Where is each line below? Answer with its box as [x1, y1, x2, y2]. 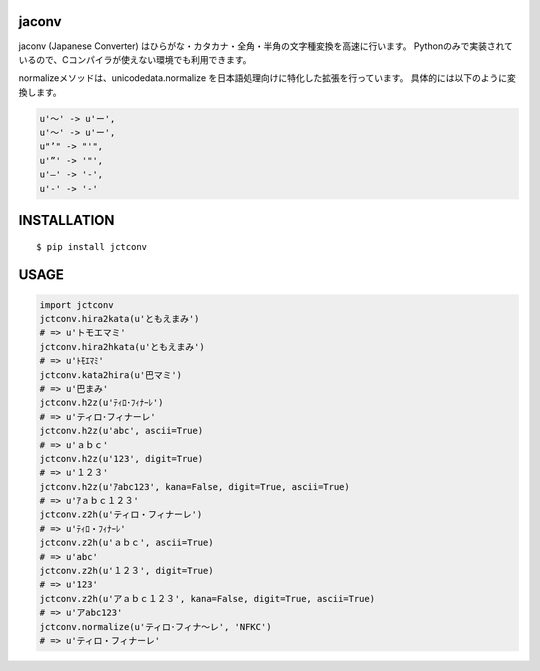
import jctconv [39, 299, 114, 310]
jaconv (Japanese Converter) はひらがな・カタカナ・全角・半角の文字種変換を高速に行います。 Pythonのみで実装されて [18, 40, 514, 52]
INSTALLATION [18, 212, 115, 229]
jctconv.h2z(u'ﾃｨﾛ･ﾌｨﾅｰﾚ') [39, 397, 164, 409]
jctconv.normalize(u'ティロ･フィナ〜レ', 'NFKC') [39, 621, 272, 632]
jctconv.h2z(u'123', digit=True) [39, 453, 204, 464]
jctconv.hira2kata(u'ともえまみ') [39, 313, 200, 325]
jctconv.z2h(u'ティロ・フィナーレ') [39, 509, 203, 520]
